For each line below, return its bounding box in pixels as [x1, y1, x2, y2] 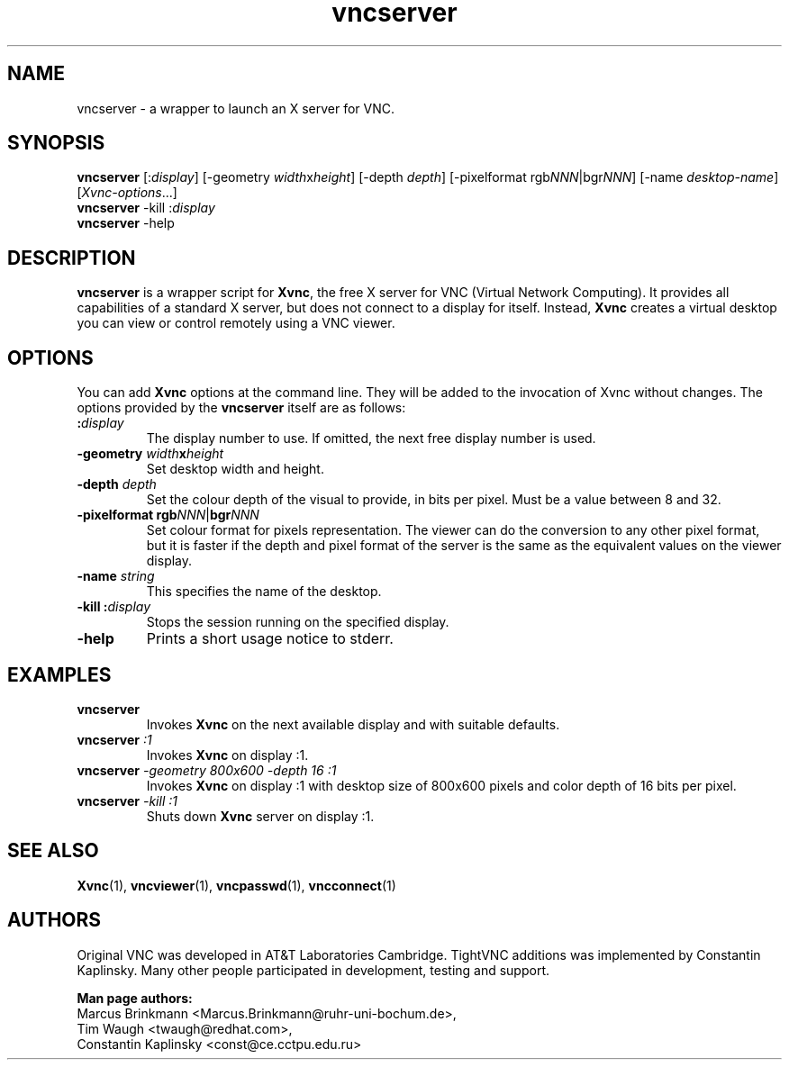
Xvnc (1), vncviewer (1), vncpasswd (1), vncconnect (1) [77, 877, 396, 893]
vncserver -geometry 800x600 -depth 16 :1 [77, 762, 337, 778]
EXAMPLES [7, 663, 112, 686]
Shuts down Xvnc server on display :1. [146, 808, 375, 824]
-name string [77, 568, 155, 584]
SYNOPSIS [7, 131, 105, 155]
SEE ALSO [7, 839, 99, 863]
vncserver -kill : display [77, 200, 215, 216]
